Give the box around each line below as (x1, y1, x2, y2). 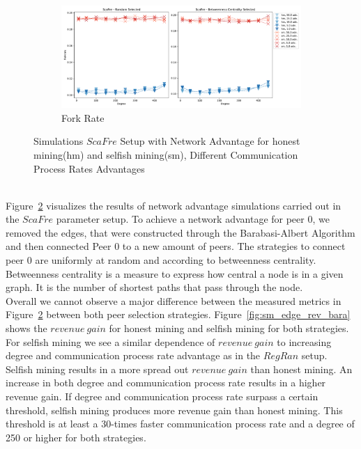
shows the (6, 321, 47, 336)
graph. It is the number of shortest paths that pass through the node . (6, 280, 303, 294)
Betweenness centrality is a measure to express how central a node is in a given (6, 266, 344, 281)
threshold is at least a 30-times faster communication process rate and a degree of (6, 416, 355, 431)
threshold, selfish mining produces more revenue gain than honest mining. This (6, 402, 343, 417)
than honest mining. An (250, 361, 353, 376)
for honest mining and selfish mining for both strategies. (109, 321, 349, 336)
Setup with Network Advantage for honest (120, 134, 300, 148)
